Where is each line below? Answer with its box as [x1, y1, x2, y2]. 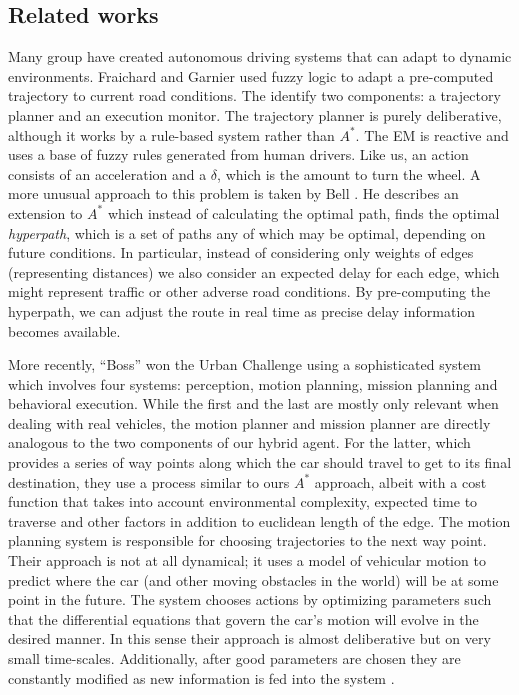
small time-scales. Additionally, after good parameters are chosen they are [8, 648, 461, 669]
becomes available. [8, 320, 121, 341]
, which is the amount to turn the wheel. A [217, 163, 481, 184]
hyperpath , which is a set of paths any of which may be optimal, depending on [8, 222, 486, 243]
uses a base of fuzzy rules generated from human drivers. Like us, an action [8, 144, 469, 165]
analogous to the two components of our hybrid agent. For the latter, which [8, 432, 471, 453]
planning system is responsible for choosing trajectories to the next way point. [8, 530, 487, 551]
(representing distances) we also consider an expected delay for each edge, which [8, 261, 500, 282]
